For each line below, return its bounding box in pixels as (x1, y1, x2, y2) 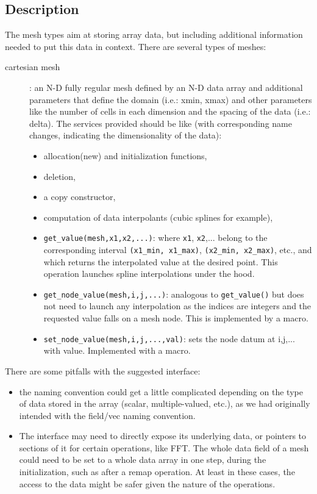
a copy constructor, (43, 190, 116, 203)
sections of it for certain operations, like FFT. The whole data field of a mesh (19, 441, 309, 454)
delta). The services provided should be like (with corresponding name (29, 116, 292, 129)
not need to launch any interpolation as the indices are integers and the (43, 299, 312, 312)
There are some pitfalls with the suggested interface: (5, 364, 201, 377)
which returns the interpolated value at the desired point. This (43, 255, 278, 268)
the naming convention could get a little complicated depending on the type (19, 385, 303, 398)
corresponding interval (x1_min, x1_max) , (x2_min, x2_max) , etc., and (43, 243, 312, 256)
